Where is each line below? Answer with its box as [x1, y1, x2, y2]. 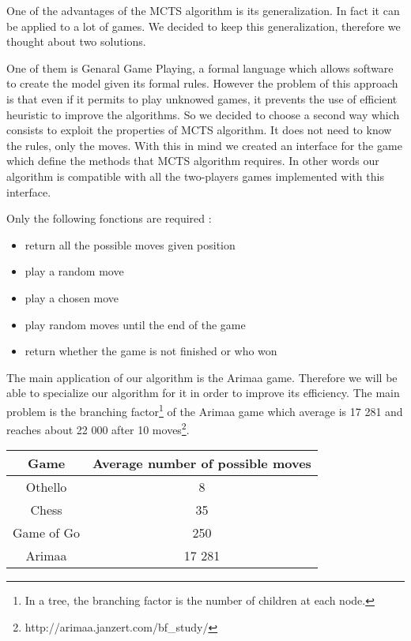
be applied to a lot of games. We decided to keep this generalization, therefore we [6, 17, 401, 34]
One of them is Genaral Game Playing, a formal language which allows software [6, 59, 394, 76]
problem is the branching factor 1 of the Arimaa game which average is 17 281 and [6, 400, 403, 419]
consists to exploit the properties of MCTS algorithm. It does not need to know [6, 122, 392, 138]
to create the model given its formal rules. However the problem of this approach [6, 75, 398, 92]
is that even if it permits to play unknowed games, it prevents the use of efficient [6, 90, 398, 107]
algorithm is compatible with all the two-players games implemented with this [6, 167, 384, 184]
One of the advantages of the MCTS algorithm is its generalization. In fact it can [6, 2, 400, 18]
